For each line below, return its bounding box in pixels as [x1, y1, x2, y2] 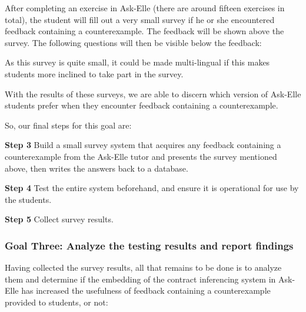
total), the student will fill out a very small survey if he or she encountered [5, 13, 275, 25]
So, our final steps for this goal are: [5, 119, 132, 131]
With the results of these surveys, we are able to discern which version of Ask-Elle [5, 87, 301, 100]
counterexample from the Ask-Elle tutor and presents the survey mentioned [5, 150, 277, 162]
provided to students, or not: [5, 295, 108, 308]
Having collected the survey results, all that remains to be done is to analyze [5, 261, 282, 274]
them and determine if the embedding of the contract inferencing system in [5, 272, 276, 285]
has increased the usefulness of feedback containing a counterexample [21, 284, 271, 297]
